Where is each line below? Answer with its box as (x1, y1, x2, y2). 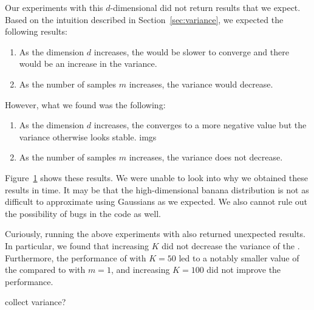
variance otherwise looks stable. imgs (19, 130, 157, 143)
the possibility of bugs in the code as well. (5, 207, 161, 219)
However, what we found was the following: (5, 98, 166, 111)
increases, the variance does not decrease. (129, 151, 283, 164)
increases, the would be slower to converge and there (94, 45, 289, 58)
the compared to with (5, 263, 86, 276)
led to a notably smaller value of (179, 251, 299, 264)
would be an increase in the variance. (19, 57, 157, 70)
